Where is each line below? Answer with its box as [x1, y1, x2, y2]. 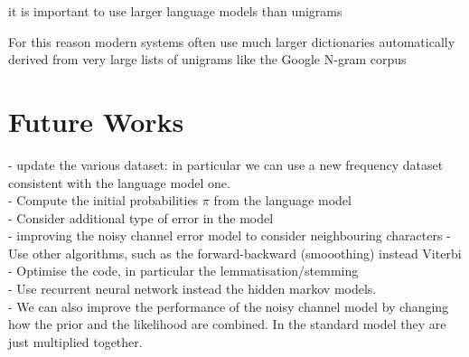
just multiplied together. [8, 332, 143, 351]
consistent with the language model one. [8, 173, 230, 192]
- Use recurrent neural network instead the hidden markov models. [8, 279, 377, 298]
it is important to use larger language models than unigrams [8, 2, 342, 20]
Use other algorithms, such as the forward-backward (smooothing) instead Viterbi [8, 243, 462, 262]
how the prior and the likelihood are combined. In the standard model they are [8, 315, 446, 334]
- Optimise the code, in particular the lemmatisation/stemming [8, 261, 359, 280]
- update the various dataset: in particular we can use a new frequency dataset [8, 155, 444, 174]
